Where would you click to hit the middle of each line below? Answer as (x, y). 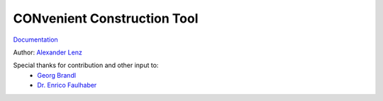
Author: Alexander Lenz (48, 52)
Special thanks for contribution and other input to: (86, 65)
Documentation (35, 40)
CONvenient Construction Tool (106, 18)
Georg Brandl (57, 75)
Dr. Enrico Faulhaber (67, 85)
